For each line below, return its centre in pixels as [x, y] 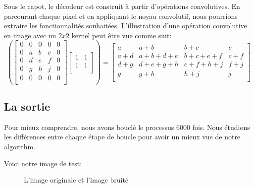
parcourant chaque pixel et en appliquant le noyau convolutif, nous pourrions [121, 16]
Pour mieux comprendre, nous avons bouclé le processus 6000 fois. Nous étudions [127, 127]
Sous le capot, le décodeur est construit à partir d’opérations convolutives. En [122, 6]
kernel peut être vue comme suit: [122, 35]
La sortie [27, 106]
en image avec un [30, 35]
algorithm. [20, 147]
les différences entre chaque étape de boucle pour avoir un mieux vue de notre [122, 137]
